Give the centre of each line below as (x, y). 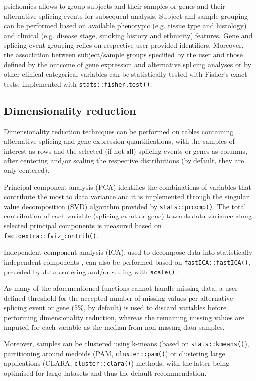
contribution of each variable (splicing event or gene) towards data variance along (128, 216)
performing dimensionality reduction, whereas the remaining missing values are (124, 317)
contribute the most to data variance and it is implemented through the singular (127, 196)
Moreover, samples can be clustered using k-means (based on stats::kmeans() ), (127, 344)
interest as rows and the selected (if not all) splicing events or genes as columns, (126, 150)
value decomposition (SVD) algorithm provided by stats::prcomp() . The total (125, 206)
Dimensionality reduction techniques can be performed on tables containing (119, 131)
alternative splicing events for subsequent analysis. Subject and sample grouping (126, 16)
